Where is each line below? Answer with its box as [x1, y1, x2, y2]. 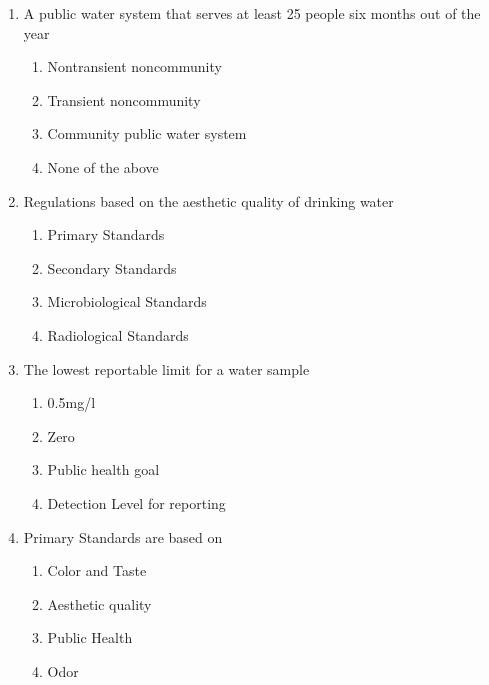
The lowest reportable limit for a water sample [23, 358, 310, 379]
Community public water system [47, 123, 247, 144]
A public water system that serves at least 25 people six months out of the [23, 3, 481, 23]
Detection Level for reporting [47, 492, 226, 513]
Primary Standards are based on [23, 526, 223, 547]
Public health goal [47, 459, 160, 480]
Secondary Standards [47, 257, 177, 278]
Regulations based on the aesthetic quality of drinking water [23, 190, 394, 211]
